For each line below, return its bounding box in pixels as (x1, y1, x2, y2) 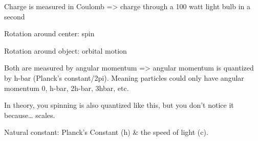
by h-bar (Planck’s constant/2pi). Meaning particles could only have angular (4, 72, 244, 83)
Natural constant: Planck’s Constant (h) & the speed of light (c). (4, 127, 208, 137)
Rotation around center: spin (4, 28, 95, 39)
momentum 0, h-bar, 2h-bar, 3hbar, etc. (4, 82, 129, 93)
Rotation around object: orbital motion (4, 45, 127, 56)
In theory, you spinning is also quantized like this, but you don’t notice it (4, 100, 234, 110)
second (4, 11, 25, 21)
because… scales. (4, 109, 55, 120)
